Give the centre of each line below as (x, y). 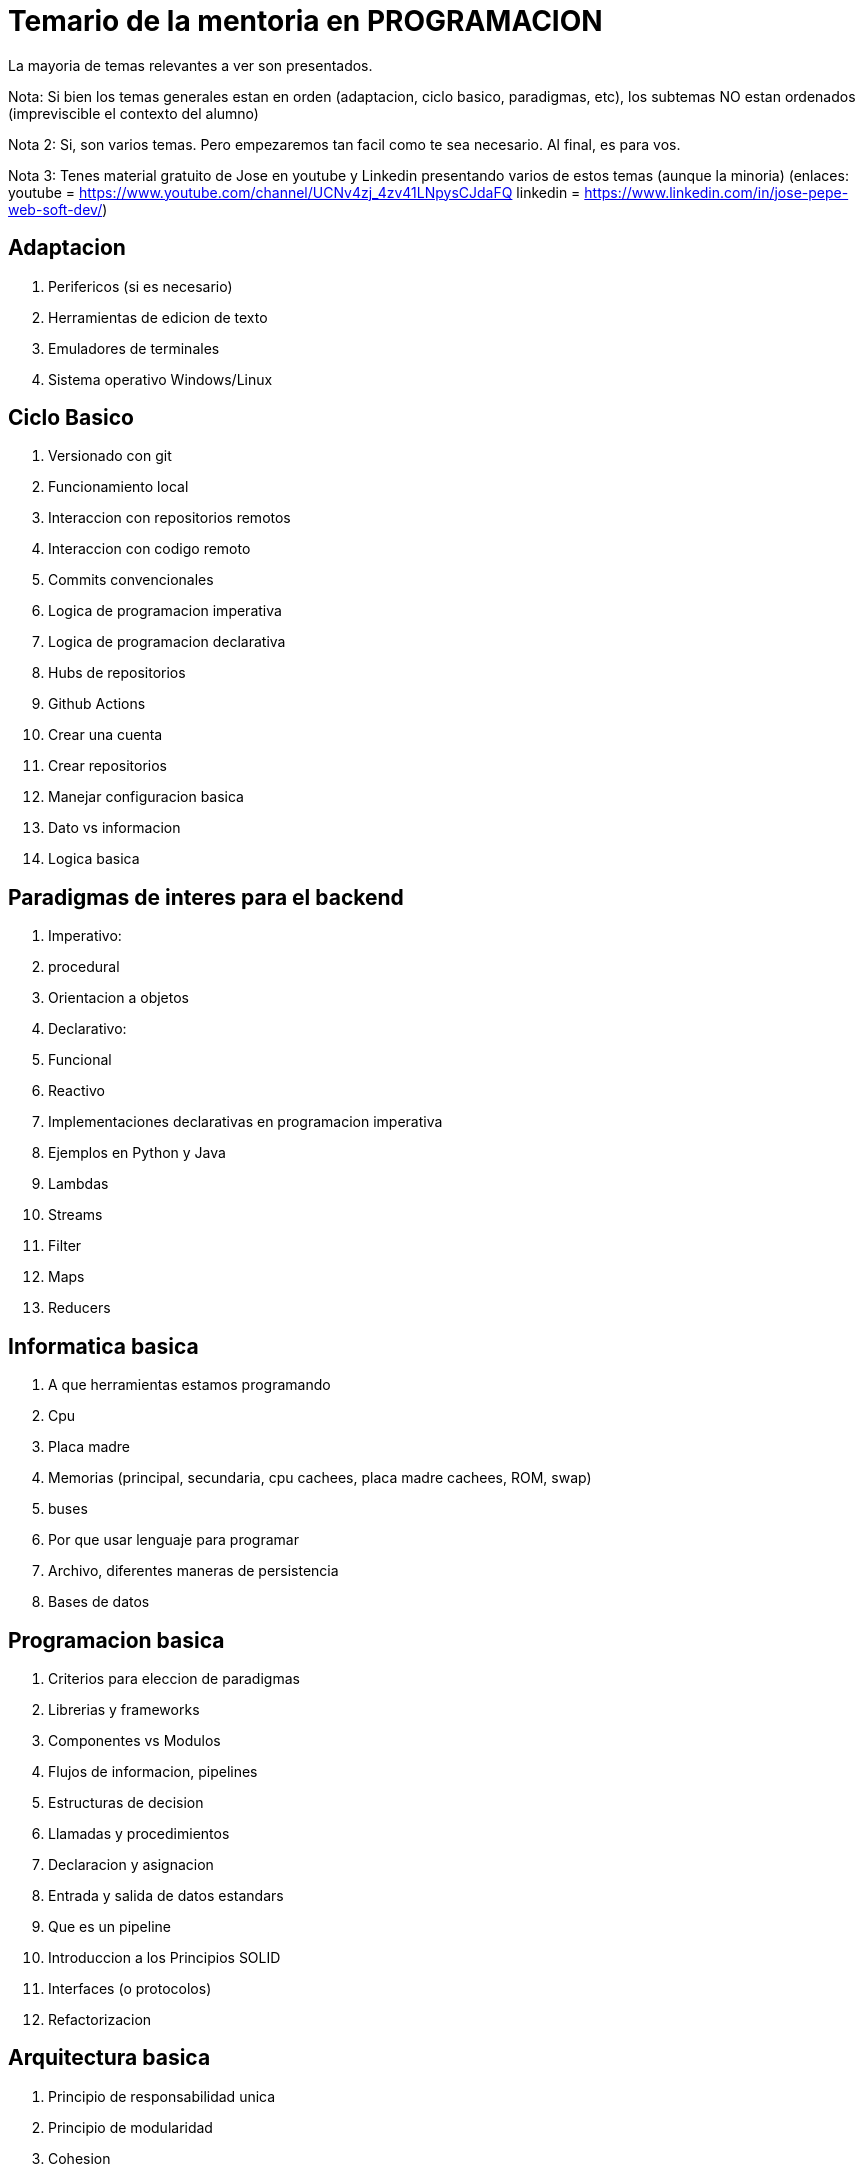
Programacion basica (116, 1640)
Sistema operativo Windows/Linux (160, 379)
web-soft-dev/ (55, 209)
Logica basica (94, 859)
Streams (75, 1215)
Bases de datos (99, 1602)
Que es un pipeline (109, 1926)
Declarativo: (87, 1029)
